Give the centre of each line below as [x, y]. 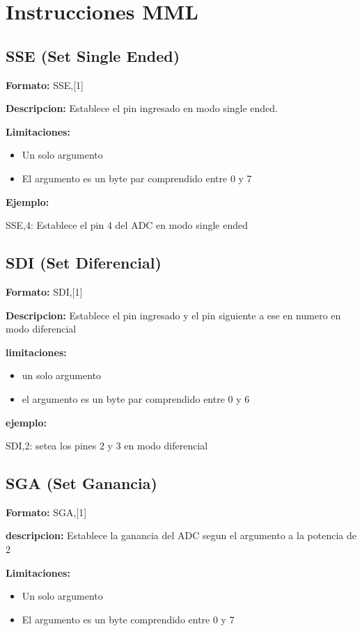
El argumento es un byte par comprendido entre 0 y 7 [137, 178]
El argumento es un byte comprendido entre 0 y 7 [128, 619]
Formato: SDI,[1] [44, 291]
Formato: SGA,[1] [46, 512]
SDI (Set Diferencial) [84, 263]
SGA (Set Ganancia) [81, 483]
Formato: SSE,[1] [45, 85]
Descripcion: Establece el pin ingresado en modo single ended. [142, 108]
